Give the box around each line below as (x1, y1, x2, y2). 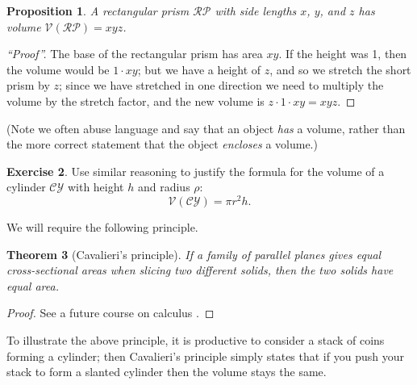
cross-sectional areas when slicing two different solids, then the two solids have (6, 262, 394, 278)
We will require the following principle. (6, 219, 198, 236)
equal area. (6, 277, 59, 294)
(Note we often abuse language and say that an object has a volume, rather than (6, 119, 406, 136)
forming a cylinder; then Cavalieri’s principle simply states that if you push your (6, 347, 404, 364)
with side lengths (215, 2, 297, 19)
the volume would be (6, 61, 110, 77)
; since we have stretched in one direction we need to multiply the (58, 77, 384, 94)
